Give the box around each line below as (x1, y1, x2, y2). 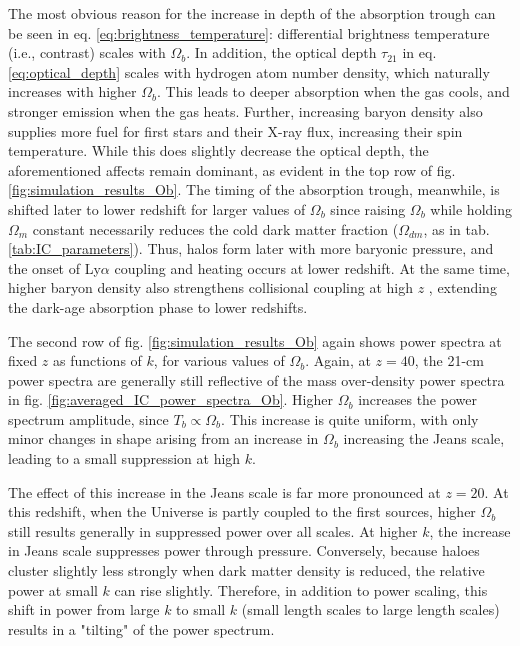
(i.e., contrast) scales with (8, 42, 166, 63)
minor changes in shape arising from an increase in (8, 428, 319, 449)
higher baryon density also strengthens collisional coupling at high (8, 277, 413, 298)
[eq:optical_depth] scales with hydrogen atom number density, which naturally (8, 61, 490, 82)
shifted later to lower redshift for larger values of (8, 198, 306, 219)
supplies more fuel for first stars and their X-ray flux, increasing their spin (8, 120, 463, 141)
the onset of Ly (8, 257, 101, 278)
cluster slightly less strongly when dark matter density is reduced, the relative (8, 560, 485, 581)
